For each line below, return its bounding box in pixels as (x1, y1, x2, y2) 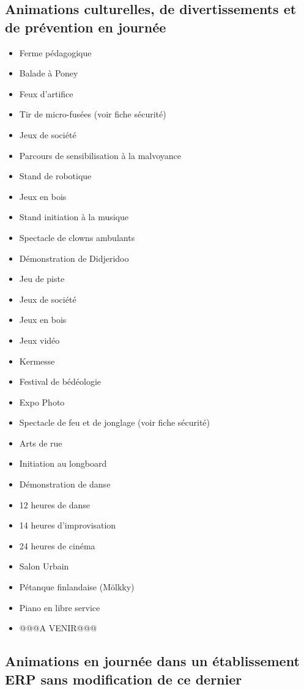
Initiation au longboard (19, 457, 107, 470)
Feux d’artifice (19, 87, 73, 100)
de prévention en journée (5, 17, 166, 36)
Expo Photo (19, 395, 65, 408)
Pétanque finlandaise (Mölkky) (19, 581, 135, 593)
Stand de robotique (19, 169, 92, 182)
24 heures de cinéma (19, 539, 95, 552)
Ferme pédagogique (19, 46, 92, 59)
